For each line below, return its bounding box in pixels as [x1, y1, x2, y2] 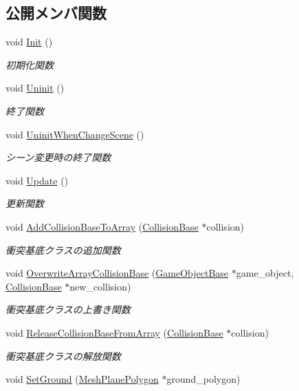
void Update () [5, 173, 69, 187]
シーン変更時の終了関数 [5, 150, 111, 165]
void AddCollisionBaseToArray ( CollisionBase [5, 219, 199, 233]
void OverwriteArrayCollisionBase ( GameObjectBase [5, 266, 229, 280]
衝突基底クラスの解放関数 [5, 348, 121, 363]
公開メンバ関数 [5, 2, 107, 23]
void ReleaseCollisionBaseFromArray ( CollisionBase [5, 325, 223, 339]
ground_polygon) [166, 372, 241, 386]
